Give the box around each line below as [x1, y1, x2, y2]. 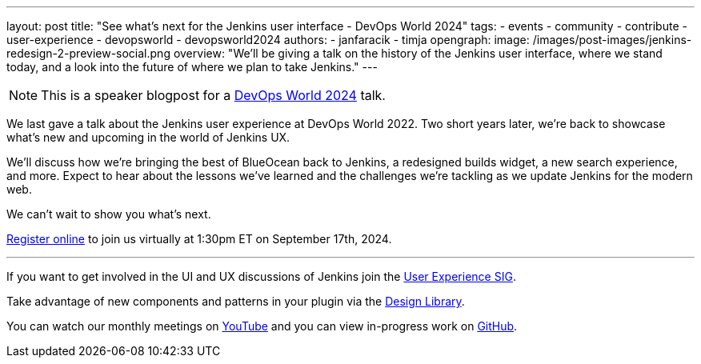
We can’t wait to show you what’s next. [6, 207, 211, 221]
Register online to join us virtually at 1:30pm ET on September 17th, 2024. [6, 232, 392, 246]
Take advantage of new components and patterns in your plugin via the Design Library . [6, 294, 465, 308]
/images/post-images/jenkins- [532, 33, 692, 46]
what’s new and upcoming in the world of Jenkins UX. [6, 130, 290, 144]
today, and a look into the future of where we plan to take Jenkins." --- [6, 60, 378, 74]
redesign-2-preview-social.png [6, 46, 170, 60]
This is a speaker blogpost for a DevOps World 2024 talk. [41, 87, 386, 103]
